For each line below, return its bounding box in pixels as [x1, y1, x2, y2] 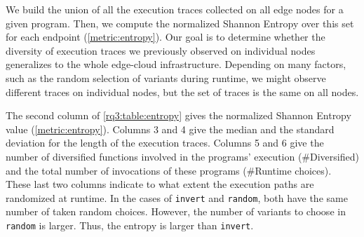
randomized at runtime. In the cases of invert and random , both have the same [6, 190, 348, 205]
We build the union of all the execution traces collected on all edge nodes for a [6, 2, 344, 16]
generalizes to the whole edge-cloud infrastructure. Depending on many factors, [6, 57, 346, 72]
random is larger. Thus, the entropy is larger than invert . [6, 217, 254, 232]
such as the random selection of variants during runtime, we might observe [6, 70, 326, 85]
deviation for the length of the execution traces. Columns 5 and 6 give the [6, 135, 324, 150]
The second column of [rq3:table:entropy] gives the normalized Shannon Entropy [6, 108, 351, 123]
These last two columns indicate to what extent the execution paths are [6, 177, 314, 191]
